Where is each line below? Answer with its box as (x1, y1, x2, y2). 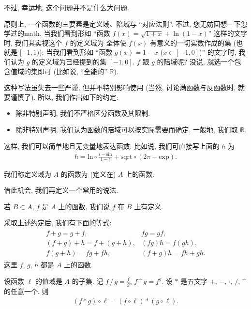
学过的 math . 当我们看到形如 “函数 (4, 28, 110, 38)
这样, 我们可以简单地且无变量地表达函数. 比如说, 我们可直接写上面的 (4, 140, 220, 151)
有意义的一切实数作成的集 (150, 37, 232, 47)
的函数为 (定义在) (60, 169, 116, 179)
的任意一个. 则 (4, 286, 49, 296)
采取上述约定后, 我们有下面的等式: (4, 217, 112, 228)
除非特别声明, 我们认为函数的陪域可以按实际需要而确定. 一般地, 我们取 (15, 124, 238, 134)
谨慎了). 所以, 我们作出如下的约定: (10, 92, 118, 102)
